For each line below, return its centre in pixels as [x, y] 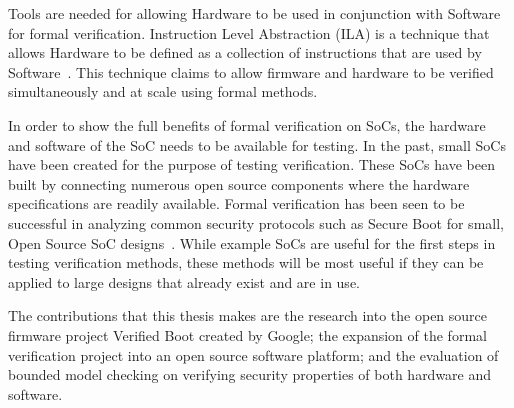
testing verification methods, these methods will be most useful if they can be [246, 262]
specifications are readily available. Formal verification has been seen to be [236, 203]
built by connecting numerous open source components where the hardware [239, 183]
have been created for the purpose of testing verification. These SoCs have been [251, 164]
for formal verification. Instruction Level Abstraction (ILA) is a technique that [249, 32]
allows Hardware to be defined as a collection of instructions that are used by [245, 52]
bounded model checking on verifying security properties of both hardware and [250, 374]
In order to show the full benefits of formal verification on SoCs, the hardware [247, 124]
